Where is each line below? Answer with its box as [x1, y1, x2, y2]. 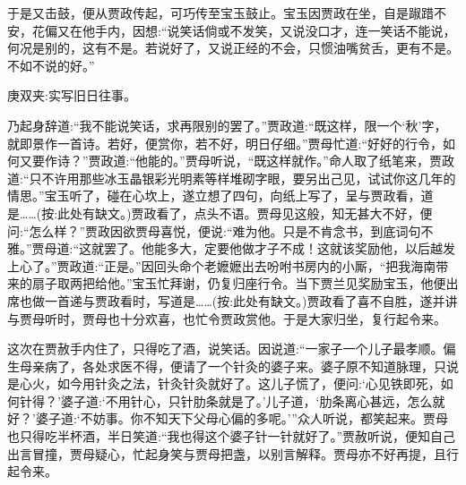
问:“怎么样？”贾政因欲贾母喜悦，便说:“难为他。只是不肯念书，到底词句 [7, 221, 421, 240]
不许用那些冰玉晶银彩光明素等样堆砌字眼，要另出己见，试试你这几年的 [41, 168, 456, 187]
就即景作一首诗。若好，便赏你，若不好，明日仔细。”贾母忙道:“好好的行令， [7, 133, 444, 152]
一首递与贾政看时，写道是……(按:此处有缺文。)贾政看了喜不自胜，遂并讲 [44, 291, 458, 310]
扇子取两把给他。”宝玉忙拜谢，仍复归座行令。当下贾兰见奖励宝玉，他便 [31, 274, 446, 293]
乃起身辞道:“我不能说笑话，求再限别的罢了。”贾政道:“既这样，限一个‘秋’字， [7, 115, 447, 134]
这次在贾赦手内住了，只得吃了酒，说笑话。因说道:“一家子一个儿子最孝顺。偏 [7, 339, 456, 358]
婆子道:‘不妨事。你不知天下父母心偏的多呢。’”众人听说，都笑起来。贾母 [35, 409, 448, 428]
